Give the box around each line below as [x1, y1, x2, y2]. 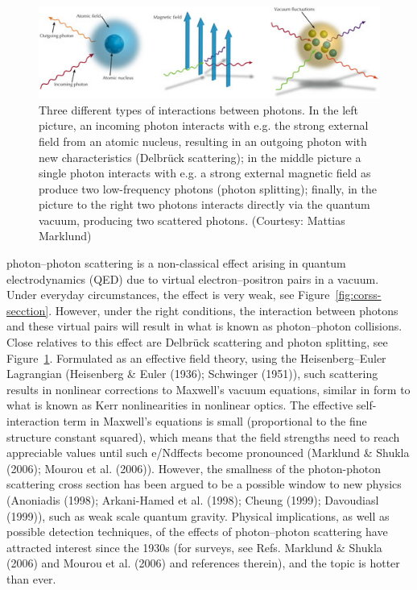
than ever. [6, 570, 56, 587]
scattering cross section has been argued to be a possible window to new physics [6, 476, 402, 492]
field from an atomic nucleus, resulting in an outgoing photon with [39, 132, 367, 149]
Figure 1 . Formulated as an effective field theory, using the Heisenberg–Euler [6, 349, 386, 366]
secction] [6, 301, 49, 318]
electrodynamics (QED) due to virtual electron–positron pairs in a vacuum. [6, 270, 379, 287]
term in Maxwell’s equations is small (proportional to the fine [63, 413, 367, 430]
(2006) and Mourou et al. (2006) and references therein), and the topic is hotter [6, 555, 400, 571]
